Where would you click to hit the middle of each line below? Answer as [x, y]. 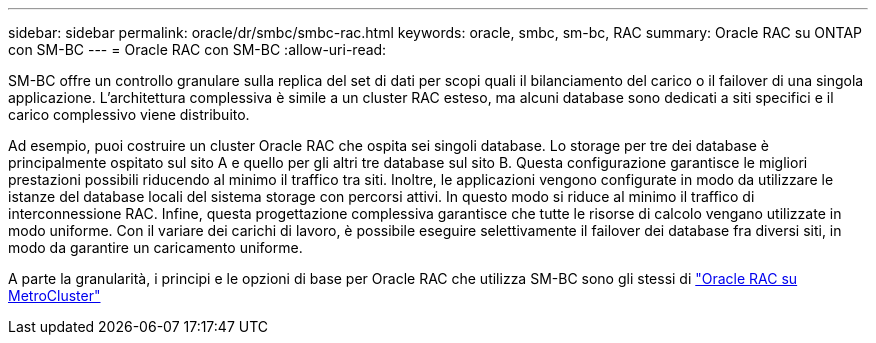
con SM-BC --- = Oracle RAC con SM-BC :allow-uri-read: [197, 49]
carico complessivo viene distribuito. [129, 114]
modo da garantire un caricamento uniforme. [155, 247]
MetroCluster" [54, 295]
